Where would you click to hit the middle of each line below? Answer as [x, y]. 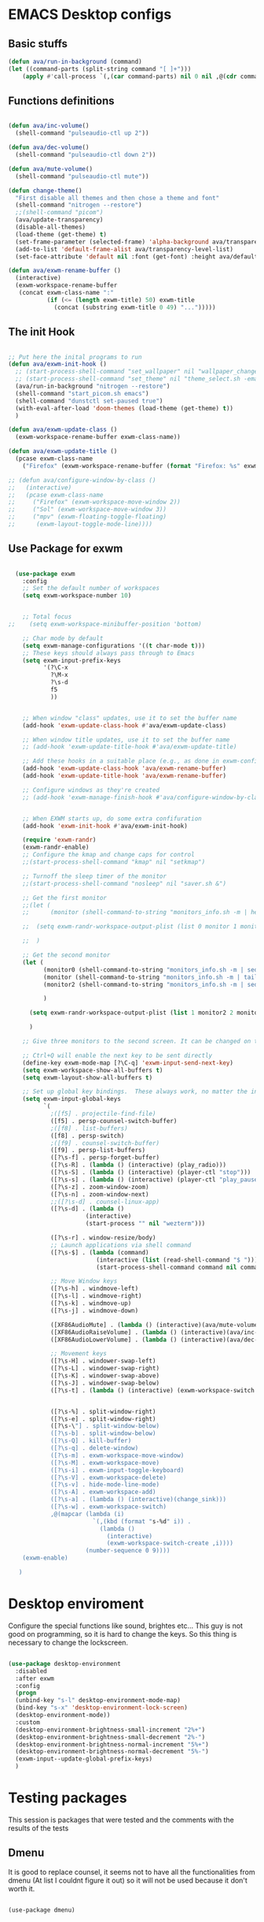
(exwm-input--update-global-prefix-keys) [84, 1759]
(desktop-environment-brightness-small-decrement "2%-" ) [110, 1737]
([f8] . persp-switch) [87, 1136]
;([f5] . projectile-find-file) [103, 1114]
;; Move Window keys [84, 1281]
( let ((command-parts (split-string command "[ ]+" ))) [100, 69]
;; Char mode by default [63, 638]
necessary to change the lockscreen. [68, 1642]
